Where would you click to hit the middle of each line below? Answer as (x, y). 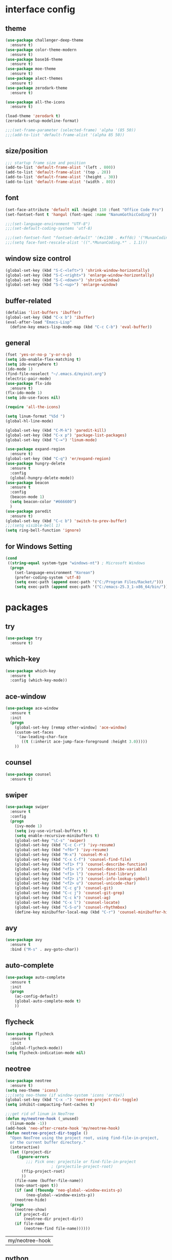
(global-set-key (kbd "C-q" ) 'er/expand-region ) (58, 459)
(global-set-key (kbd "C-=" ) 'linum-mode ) (51, 440)
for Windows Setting (39, 546)
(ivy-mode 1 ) (28, 826)
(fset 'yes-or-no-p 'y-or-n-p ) (39, 355)
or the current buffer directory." (48, 1143)
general (18, 343)
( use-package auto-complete (35, 977)
